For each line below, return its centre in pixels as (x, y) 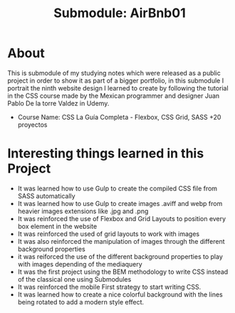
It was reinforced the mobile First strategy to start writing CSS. (109, 287)
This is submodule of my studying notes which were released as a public (114, 73)
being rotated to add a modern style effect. (81, 302)
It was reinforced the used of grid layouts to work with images (109, 234)
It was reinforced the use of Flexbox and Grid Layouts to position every (122, 218)
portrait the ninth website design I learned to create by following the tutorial (118, 88)
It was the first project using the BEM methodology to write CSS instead (123, 272)
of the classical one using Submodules (74, 279)
